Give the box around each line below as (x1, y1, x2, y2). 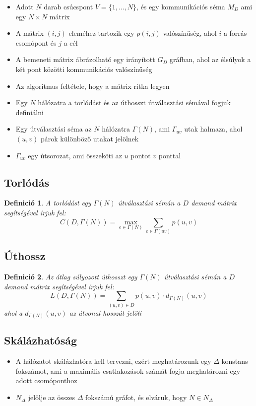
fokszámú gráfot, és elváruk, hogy (85, 392, 187, 403)
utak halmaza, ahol (184, 124, 243, 134)
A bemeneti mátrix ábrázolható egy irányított (15, 54, 155, 65)
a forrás (223, 28, 247, 38)
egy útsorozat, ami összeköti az (28, 150, 122, 160)
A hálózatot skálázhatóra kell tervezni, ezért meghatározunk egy (15, 356, 211, 366)
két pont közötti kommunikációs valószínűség (15, 64, 152, 74)
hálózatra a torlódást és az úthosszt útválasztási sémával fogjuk (38, 97, 231, 108)
